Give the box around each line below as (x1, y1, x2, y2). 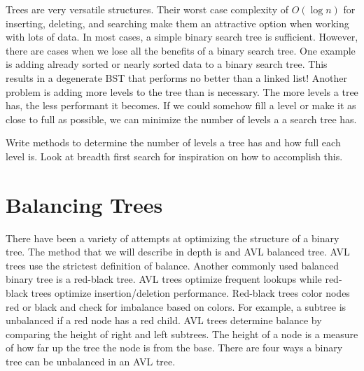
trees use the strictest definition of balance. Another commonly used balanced (6, 258, 339, 272)
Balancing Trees (6, 190, 163, 218)
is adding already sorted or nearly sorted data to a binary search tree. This (6, 57, 328, 71)
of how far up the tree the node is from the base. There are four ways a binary (6, 340, 343, 355)
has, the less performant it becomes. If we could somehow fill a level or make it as (6, 98, 356, 113)
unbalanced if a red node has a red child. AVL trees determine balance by (6, 313, 322, 328)
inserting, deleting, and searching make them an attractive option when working (6, 15, 349, 30)
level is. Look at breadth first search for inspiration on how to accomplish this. (6, 148, 343, 163)
